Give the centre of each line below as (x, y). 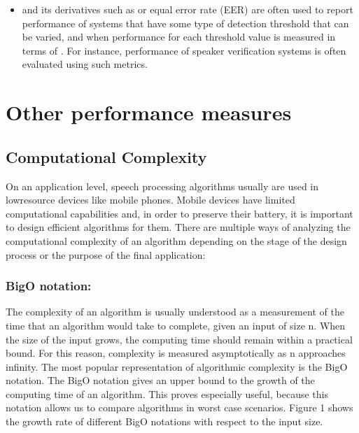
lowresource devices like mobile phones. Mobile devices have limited (150, 200)
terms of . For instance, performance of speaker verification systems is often (184, 50)
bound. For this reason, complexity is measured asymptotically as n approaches (176, 353)
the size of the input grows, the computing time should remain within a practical (179, 339)
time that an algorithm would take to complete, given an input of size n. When (176, 325)
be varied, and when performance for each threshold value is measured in (179, 37)
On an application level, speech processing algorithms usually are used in (162, 186)
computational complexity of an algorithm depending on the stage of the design (176, 240)
